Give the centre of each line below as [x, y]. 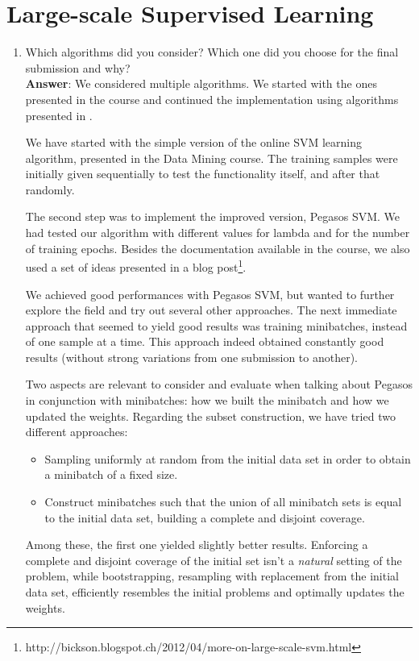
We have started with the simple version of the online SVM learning [194, 142]
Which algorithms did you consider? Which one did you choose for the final [212, 52]
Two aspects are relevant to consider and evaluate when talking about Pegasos [219, 384]
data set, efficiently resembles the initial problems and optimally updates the [215, 592]
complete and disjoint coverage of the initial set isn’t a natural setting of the [214, 560]
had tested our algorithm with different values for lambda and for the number [218, 233]
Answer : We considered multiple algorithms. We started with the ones [201, 83]
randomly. [50, 189]
